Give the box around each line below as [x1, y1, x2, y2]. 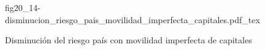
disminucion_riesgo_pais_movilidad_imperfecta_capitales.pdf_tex [5, 13, 260, 26]
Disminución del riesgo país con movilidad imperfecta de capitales [5, 34, 252, 46]
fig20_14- [5, 1, 40, 13]
